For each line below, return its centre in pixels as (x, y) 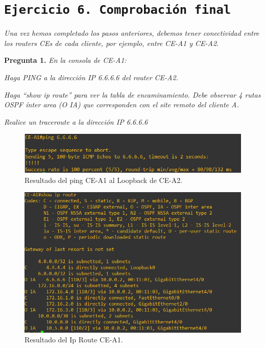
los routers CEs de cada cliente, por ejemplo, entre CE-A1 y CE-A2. (112, 43)
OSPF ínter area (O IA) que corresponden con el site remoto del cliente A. (122, 105)
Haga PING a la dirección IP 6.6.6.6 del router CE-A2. (91, 77)
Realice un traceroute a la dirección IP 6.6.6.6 (76, 121)
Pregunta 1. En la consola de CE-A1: (65, 60)
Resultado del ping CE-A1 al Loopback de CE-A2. (104, 180)
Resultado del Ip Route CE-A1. (74, 340)
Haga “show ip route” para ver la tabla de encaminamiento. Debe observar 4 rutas (132, 94)
